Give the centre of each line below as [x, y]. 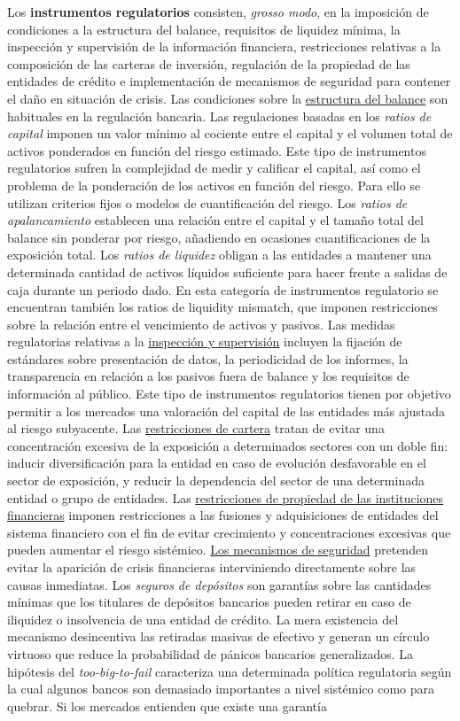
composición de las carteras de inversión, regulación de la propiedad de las [209, 63]
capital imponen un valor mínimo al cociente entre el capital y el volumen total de [230, 133]
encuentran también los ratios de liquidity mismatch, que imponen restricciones [222, 307]
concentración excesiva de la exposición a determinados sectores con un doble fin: [228, 445]
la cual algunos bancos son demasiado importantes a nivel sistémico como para [221, 689]
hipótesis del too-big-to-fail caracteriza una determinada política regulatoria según [230, 671]
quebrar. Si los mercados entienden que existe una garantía [167, 705]
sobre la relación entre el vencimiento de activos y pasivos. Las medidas [201, 324]
